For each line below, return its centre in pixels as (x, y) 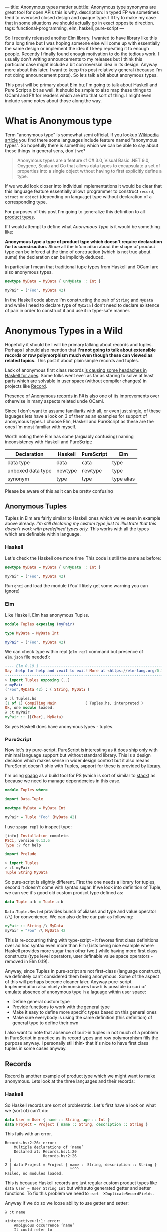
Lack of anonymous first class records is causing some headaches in (76, 370)
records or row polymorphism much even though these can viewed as (79, 355)
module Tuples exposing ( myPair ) (40, 624)
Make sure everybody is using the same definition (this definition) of (82, 1017)
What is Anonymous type (59, 121)
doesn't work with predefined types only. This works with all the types (77, 529)
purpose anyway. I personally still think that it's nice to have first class (77, 1043)
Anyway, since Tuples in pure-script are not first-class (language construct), (83, 971)
